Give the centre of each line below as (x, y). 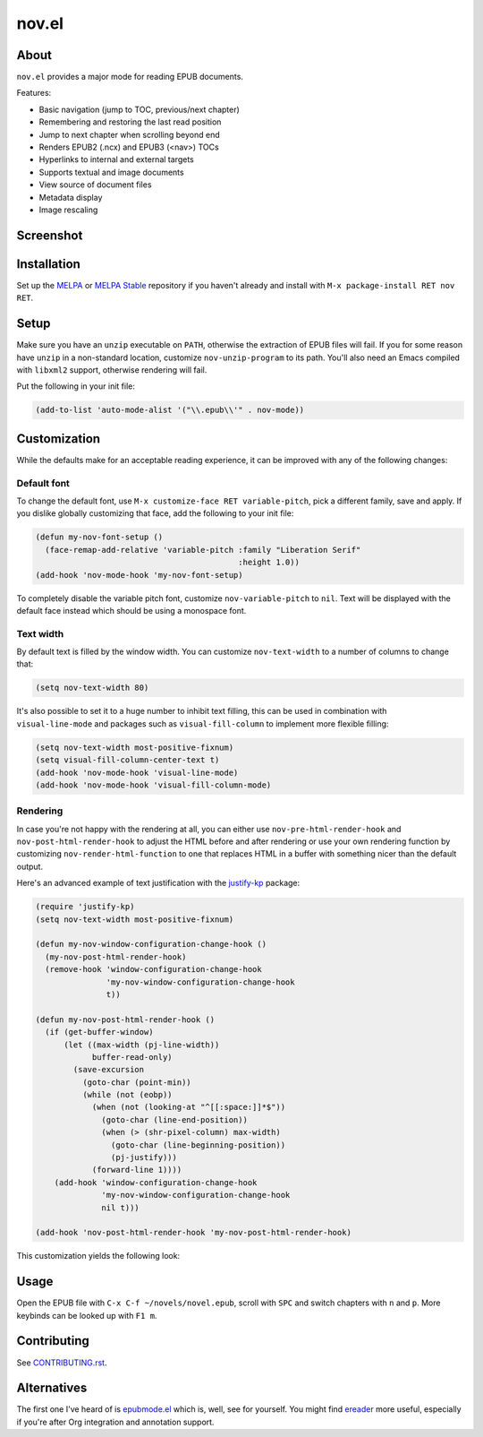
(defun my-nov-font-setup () (99, 537)
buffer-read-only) (132, 1057)
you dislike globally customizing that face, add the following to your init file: (155, 513)
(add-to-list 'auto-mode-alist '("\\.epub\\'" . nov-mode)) (170, 410)
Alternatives (52, 1388)
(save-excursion (109, 1070)
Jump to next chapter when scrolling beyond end (130, 134)
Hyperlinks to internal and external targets (116, 159)
